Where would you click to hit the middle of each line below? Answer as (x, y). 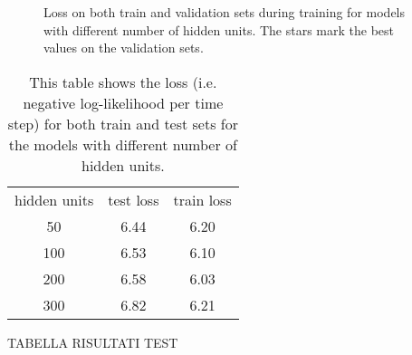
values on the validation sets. (124, 48)
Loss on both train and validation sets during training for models (225, 12)
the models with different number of (123, 144)
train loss (202, 199)
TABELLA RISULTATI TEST (93, 342)
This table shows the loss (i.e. (123, 82)
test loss (134, 199)
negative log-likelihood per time (123, 102)
